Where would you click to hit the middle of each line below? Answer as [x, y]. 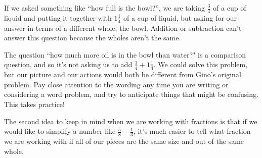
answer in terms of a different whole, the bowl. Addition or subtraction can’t [123, 28]
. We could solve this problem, [201, 64]
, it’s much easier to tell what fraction [192, 131]
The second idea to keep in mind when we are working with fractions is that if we [131, 121]
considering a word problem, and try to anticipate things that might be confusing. [131, 94]
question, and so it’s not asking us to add [68, 64]
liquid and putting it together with [58, 17]
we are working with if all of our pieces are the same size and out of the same [124, 141]
